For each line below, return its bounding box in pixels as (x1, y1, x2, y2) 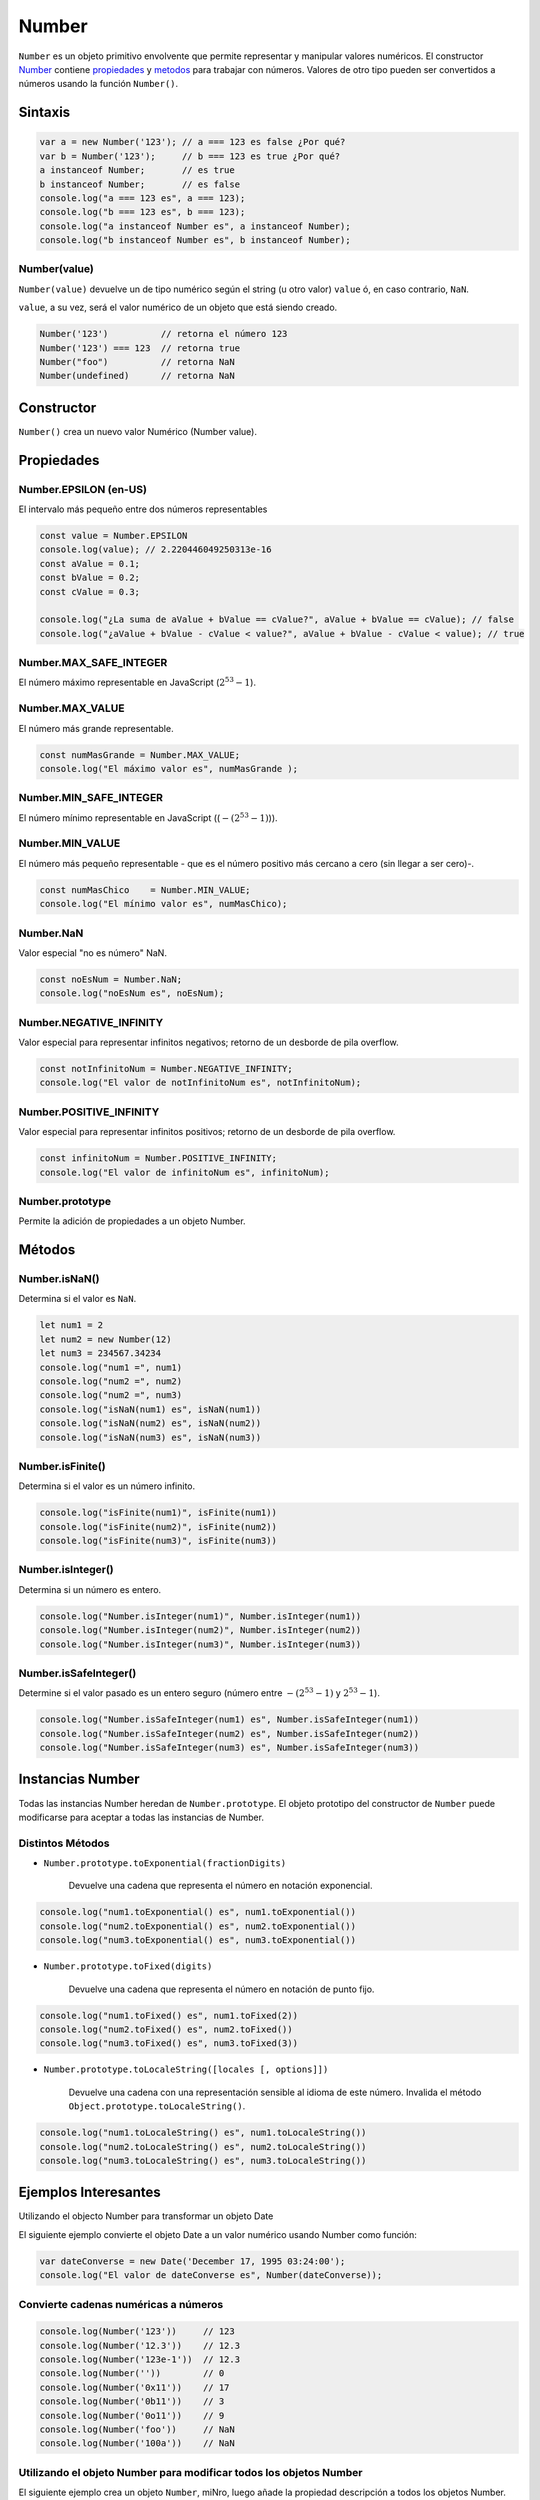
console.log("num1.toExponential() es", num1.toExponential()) (39, 1906, 357, 1918)
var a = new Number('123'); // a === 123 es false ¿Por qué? (39, 136, 346, 148)
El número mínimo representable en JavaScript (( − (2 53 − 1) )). (18, 811, 279, 824)
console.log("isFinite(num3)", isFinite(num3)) (39, 1535, 277, 1547)
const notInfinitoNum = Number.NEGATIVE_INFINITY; (39, 1063, 294, 1075)
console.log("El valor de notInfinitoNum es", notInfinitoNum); (39, 1077, 362, 1089)
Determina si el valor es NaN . (18, 1293, 137, 1305)
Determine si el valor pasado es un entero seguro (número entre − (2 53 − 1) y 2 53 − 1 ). (18, 1686, 380, 1699)
